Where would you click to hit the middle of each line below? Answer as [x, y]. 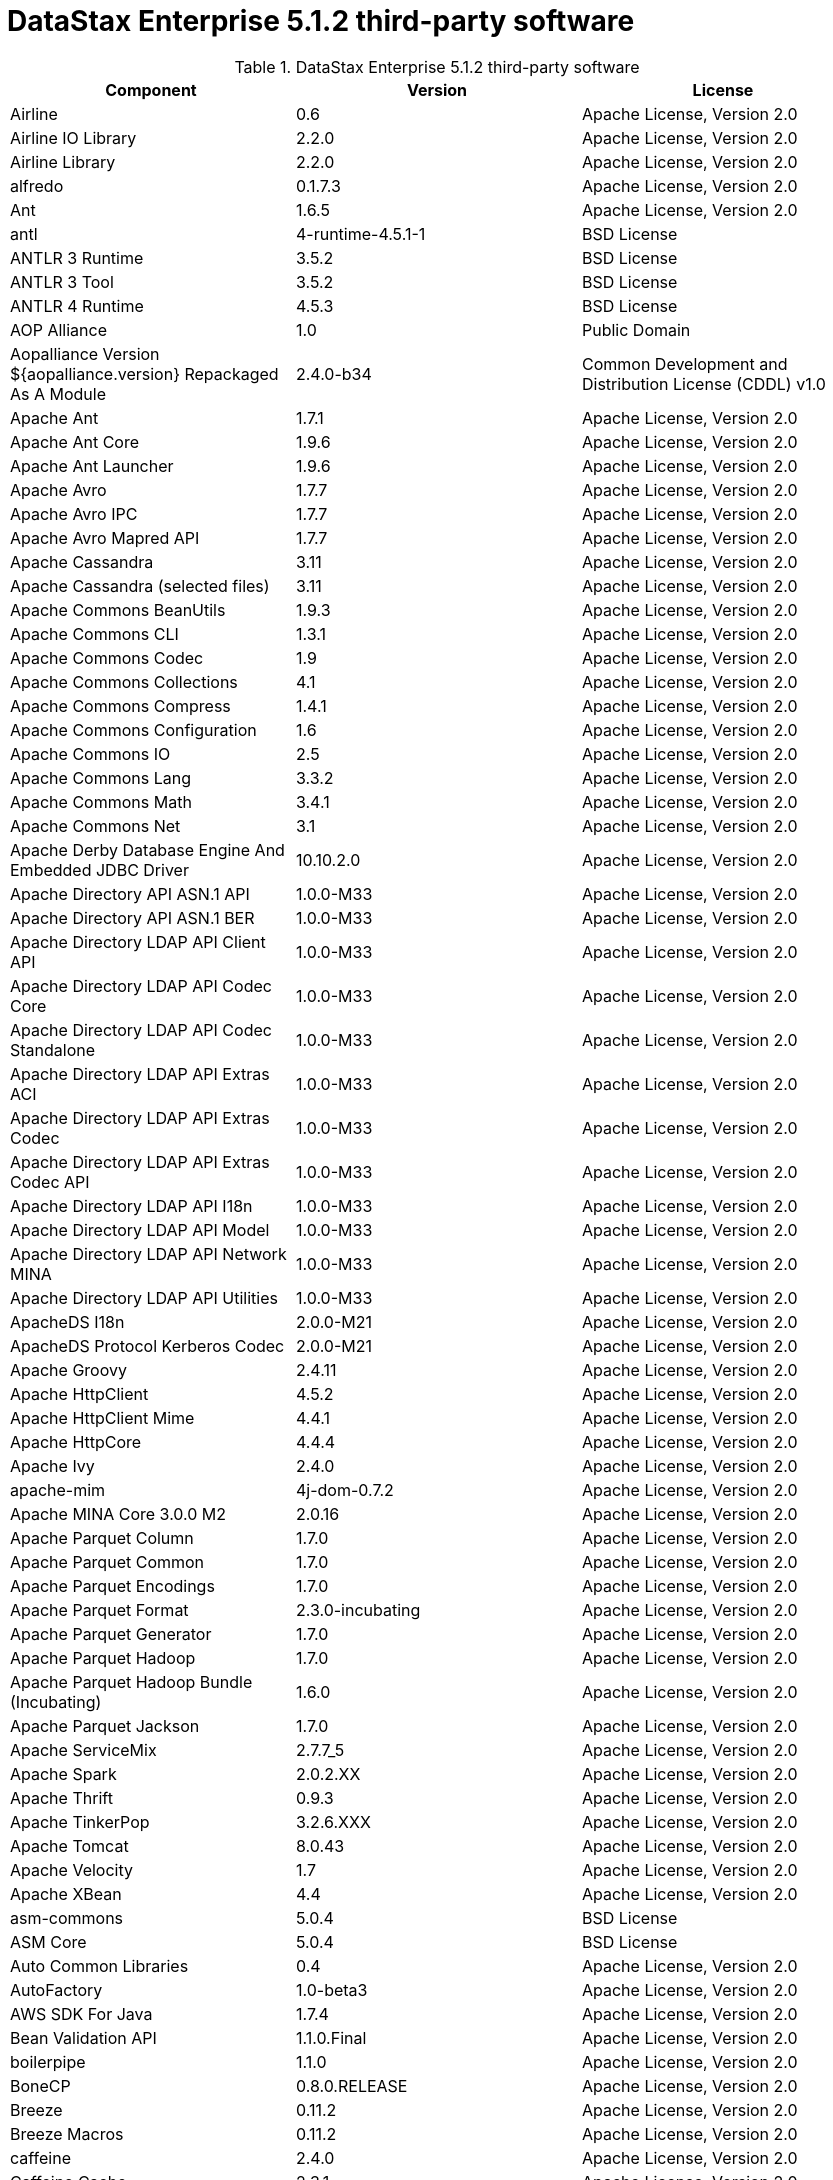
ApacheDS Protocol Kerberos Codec [147, 1345]
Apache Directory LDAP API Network [148, 1253]
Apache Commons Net [95, 825]
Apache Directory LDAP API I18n [131, 1205]
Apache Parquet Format [99, 1609]
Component [151, 89]
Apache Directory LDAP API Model [140, 1229]
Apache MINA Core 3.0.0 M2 [118, 1513]
